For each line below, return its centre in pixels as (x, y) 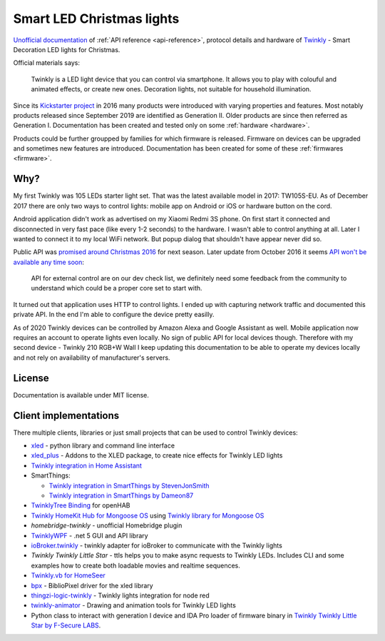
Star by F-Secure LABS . (66, 625)
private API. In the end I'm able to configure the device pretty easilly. (114, 315)
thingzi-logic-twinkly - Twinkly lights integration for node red (120, 595)
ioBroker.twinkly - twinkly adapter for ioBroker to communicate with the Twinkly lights (157, 545)
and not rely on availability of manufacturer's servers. (92, 358)
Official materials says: (46, 63)
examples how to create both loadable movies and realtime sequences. (135, 565)
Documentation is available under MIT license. (81, 395)
